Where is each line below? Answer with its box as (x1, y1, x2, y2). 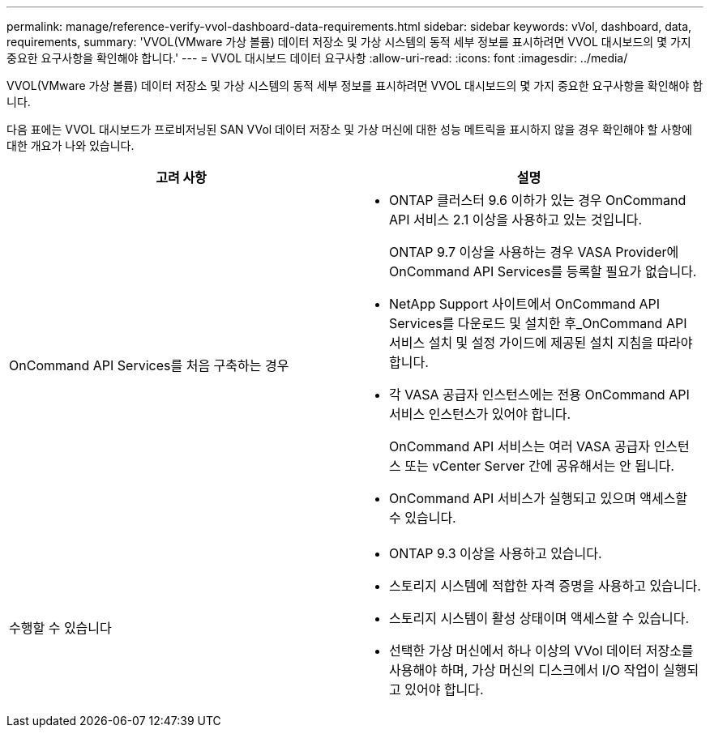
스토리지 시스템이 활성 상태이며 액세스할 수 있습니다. (389, 610, 690, 626)
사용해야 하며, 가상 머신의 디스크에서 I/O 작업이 (389, 662, 660, 678)
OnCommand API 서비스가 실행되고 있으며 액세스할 (389, 490, 688, 506)
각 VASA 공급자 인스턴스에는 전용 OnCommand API (389, 386, 690, 403)
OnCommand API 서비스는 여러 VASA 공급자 (389, 438, 651, 454)
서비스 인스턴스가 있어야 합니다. (389, 406, 571, 422)
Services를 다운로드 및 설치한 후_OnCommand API (389, 315, 687, 331)
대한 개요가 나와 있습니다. (6, 139, 135, 152)
